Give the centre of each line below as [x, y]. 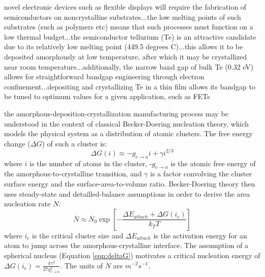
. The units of [82, 265]
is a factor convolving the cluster [201, 174]
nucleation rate [27, 204]
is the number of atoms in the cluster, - [91, 163]
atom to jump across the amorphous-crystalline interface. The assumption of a [126, 245]
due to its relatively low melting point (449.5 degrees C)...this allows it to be [124, 47]
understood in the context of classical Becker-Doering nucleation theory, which [127, 123]
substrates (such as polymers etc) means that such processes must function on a [129, 27]
